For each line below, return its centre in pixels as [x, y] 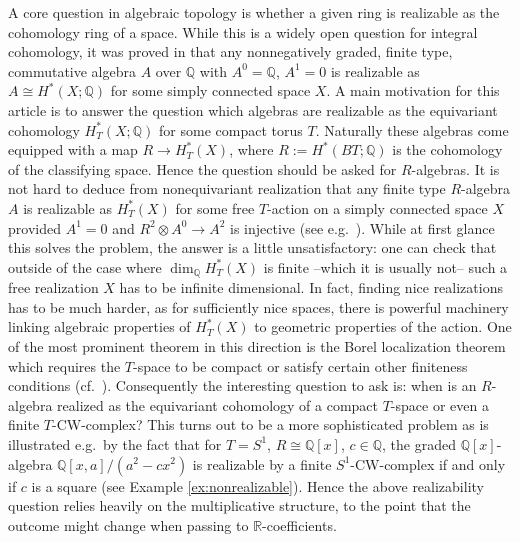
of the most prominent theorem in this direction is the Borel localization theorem [257, 345]
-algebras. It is [455, 168]
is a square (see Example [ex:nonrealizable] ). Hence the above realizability [257, 485]
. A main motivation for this [413, 90]
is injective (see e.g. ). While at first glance [362, 227]
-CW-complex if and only [428, 463]
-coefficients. [299, 524]
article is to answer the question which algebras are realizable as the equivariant [253, 109]
